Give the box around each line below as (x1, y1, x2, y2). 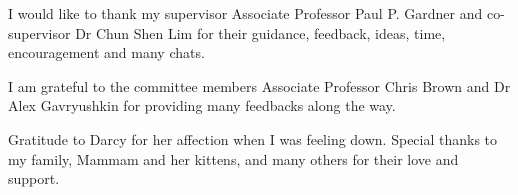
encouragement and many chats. (8, 42, 205, 63)
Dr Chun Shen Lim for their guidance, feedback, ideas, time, (75, 22, 446, 43)
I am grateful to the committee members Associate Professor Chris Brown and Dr (8, 75, 511, 96)
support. (8, 168, 60, 189)
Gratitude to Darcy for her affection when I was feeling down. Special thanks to (8, 128, 498, 149)
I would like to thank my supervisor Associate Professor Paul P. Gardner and (8, 3, 483, 23)
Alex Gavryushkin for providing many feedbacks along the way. (8, 95, 396, 116)
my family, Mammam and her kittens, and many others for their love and (8, 148, 459, 169)
